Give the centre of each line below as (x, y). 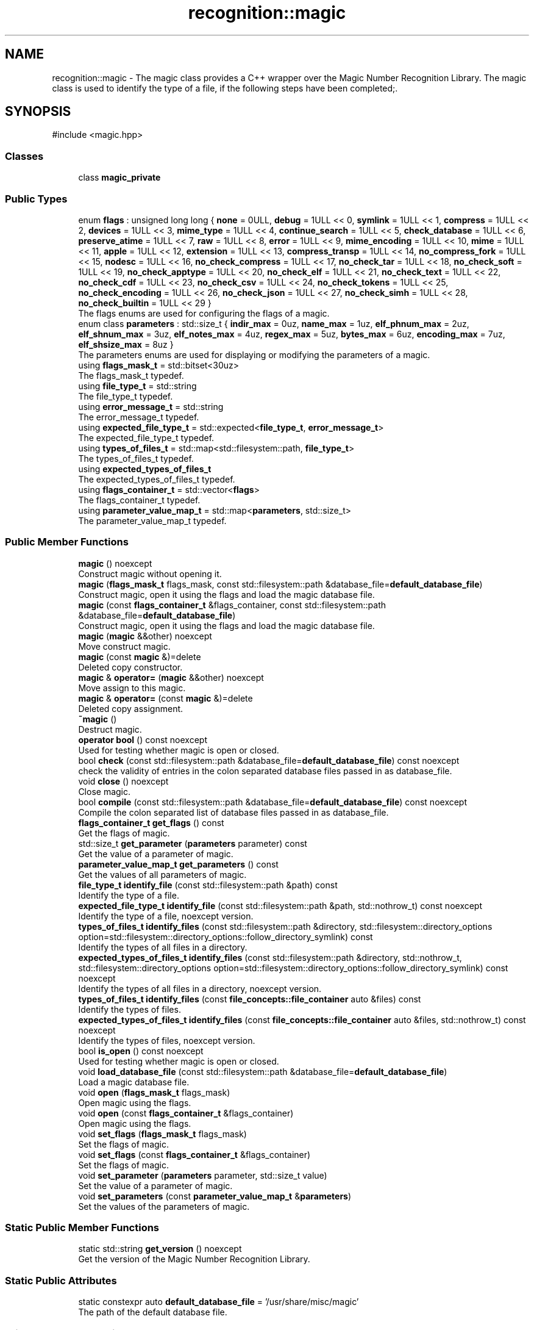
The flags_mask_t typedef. (131, 375)
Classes (24, 156)
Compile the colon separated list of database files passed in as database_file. (233, 812)
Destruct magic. (110, 729)
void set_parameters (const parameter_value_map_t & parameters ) (215, 1196)
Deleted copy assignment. (131, 708)
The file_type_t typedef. (126, 396)
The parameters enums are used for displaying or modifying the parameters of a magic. (254, 354)
